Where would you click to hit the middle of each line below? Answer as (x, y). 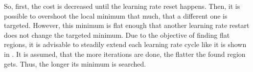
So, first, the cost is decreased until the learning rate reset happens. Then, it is (122, 6)
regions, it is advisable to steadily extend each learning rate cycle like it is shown (125, 44)
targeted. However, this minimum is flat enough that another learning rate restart (127, 25)
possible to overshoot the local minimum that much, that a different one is (116, 15)
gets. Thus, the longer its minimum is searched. (75, 63)
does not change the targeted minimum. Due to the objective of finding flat (117, 35)
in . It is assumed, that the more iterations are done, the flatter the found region (125, 54)
